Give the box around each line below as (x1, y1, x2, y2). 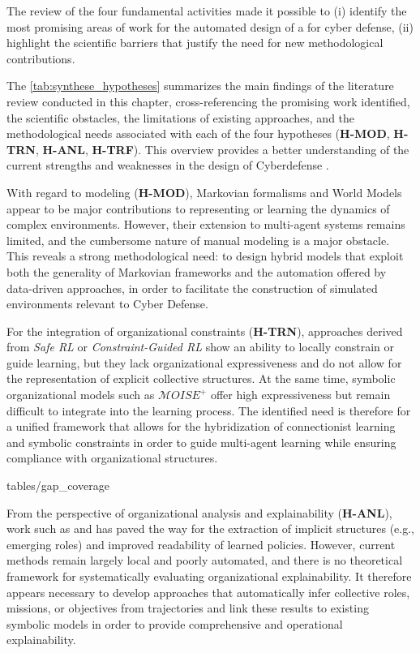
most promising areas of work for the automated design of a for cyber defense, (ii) (6, 18, 414, 35)
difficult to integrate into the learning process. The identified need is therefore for (6, 402, 411, 419)
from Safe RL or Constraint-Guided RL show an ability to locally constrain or (6, 338, 395, 355)
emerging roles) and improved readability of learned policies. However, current (6, 535, 396, 552)
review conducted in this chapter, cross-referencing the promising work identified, (6, 92, 410, 110)
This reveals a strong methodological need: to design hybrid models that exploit (6, 247, 404, 264)
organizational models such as (6, 386, 155, 403)
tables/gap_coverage (6, 477, 109, 494)
